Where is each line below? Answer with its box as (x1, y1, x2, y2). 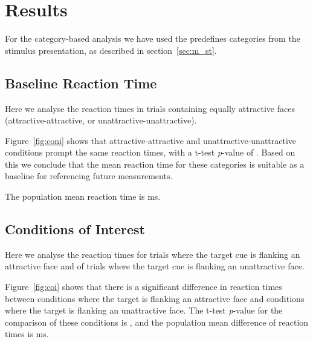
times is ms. (5, 327, 49, 340)
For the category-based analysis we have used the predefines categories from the (5, 32, 300, 45)
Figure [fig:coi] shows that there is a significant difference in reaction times (5, 280, 282, 293)
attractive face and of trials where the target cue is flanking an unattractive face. (5, 260, 305, 272)
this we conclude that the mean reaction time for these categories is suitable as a (5, 157, 305, 170)
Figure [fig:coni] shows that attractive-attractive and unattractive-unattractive (5, 134, 297, 146)
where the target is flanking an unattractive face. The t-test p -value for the (5, 304, 283, 317)
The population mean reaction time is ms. (5, 190, 161, 203)
